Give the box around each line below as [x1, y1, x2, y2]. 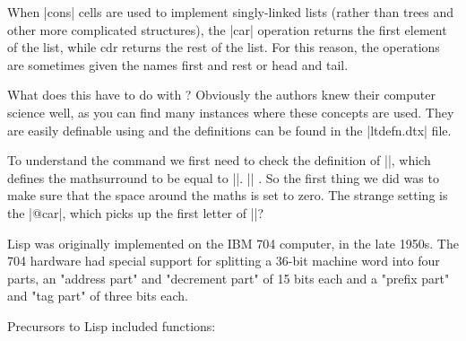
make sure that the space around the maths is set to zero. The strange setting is [7, 186, 448, 205]
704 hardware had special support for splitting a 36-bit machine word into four [7, 251, 440, 270]
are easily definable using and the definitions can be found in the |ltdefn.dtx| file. [7, 120, 452, 139]
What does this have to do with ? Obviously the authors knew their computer [7, 85, 436, 104]
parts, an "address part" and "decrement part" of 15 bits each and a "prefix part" [7, 268, 450, 287]
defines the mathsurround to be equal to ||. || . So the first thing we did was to [7, 168, 439, 187]
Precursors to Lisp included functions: [7, 316, 216, 335]
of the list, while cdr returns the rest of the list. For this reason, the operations [7, 38, 440, 57]
